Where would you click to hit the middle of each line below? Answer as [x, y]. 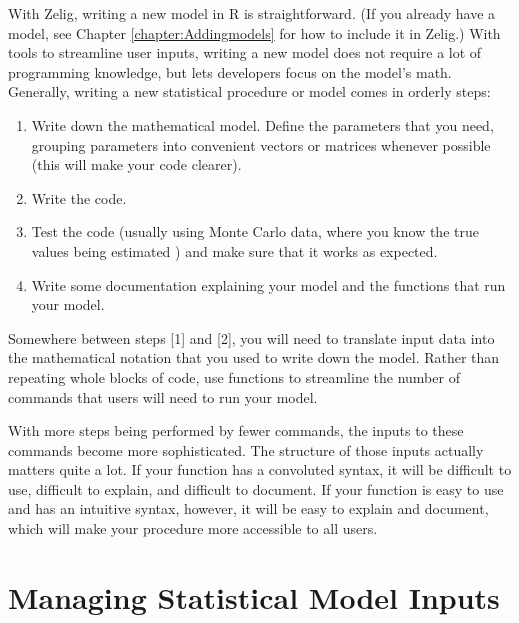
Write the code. [79, 197]
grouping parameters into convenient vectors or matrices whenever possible [261, 144]
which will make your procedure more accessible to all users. [193, 528]
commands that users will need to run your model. [163, 396]
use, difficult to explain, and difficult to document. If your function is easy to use [256, 488]
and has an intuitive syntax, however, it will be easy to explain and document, [248, 508]
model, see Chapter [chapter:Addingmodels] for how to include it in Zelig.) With [254, 32]
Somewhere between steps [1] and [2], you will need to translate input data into [251, 337]
